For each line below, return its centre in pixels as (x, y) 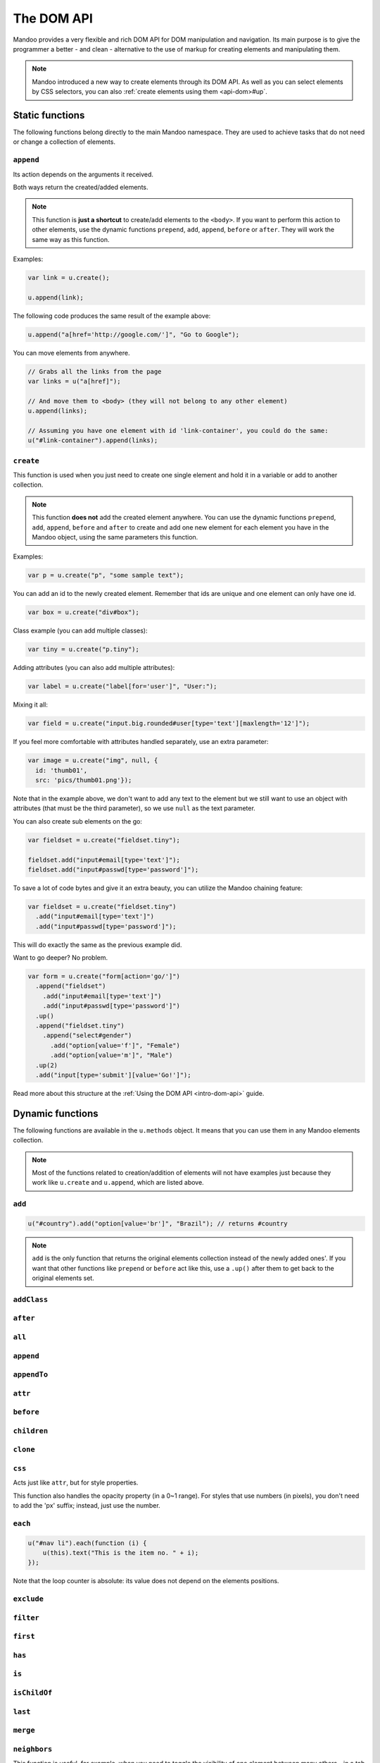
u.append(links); (58, 411)
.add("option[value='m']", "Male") (112, 1055)
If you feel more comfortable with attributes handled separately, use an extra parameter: (141, 742)
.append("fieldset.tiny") (80, 1026)
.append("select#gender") (87, 1036)
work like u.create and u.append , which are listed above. (118, 1183)
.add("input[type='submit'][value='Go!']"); (113, 1075)
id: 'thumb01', (62, 770)
